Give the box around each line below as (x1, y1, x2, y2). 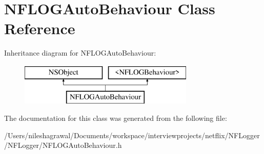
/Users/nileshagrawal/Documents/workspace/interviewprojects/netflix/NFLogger (4, 130, 260, 140)
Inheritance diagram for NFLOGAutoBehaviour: (4, 47, 156, 58)
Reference (4, 18, 75, 39)
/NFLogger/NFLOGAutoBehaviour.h (4, 140, 122, 150)
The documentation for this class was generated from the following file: (4, 113, 227, 123)
